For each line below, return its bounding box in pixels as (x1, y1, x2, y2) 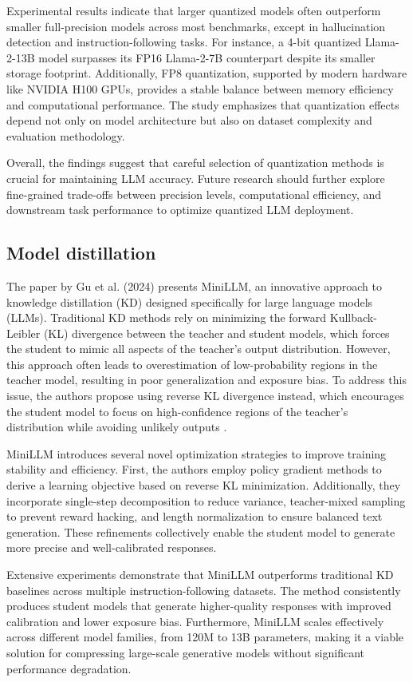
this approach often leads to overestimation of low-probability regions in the (6, 355, 378, 372)
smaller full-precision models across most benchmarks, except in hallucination (6, 18, 386, 34)
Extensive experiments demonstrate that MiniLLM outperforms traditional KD (6, 566, 394, 583)
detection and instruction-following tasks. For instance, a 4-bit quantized (6, 34, 362, 50)
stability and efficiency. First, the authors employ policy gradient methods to (6, 461, 382, 478)
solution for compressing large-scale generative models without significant (6, 644, 364, 660)
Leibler (6, 324, 41, 341)
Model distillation (6, 240, 156, 265)
